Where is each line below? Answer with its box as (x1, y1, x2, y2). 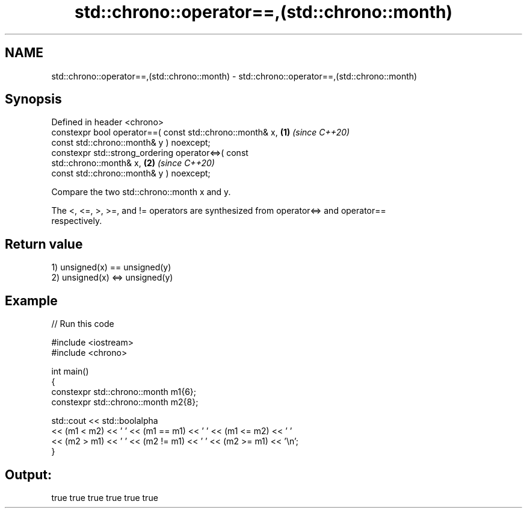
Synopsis (5, 92, 62, 107)
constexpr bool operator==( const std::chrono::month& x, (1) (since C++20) (51, 127, 350, 138)
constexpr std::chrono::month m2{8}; (51, 397, 199, 408)
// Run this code (51, 319, 114, 329)
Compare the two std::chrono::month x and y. (51, 187, 231, 197)
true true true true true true (51, 492, 158, 503)
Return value (5, 236, 83, 252)
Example (5, 293, 58, 308)
